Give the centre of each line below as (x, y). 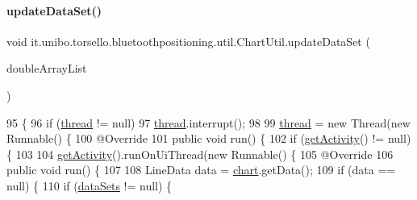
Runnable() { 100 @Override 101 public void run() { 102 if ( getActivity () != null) (209, 138)
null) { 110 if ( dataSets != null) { (90, 185)
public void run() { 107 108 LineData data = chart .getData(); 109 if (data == (201, 170)
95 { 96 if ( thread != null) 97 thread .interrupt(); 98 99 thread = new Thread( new (208, 122)
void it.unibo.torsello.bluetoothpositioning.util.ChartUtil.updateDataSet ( (188, 41)
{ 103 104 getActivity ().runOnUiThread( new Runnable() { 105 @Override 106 (200, 154)
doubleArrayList (47, 68)
